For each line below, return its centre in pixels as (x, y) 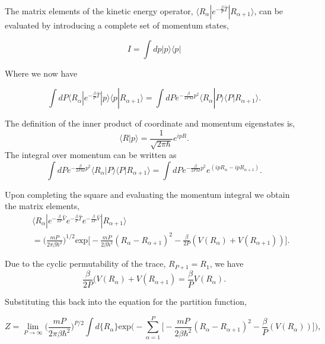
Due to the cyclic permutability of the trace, (85, 263)
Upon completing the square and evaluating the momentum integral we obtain (147, 194)
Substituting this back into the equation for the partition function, (126, 301)
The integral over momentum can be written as (91, 155)
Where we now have (41, 73)
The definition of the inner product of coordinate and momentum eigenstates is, (150, 123)
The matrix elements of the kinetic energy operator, (99, 11)
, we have (227, 263)
